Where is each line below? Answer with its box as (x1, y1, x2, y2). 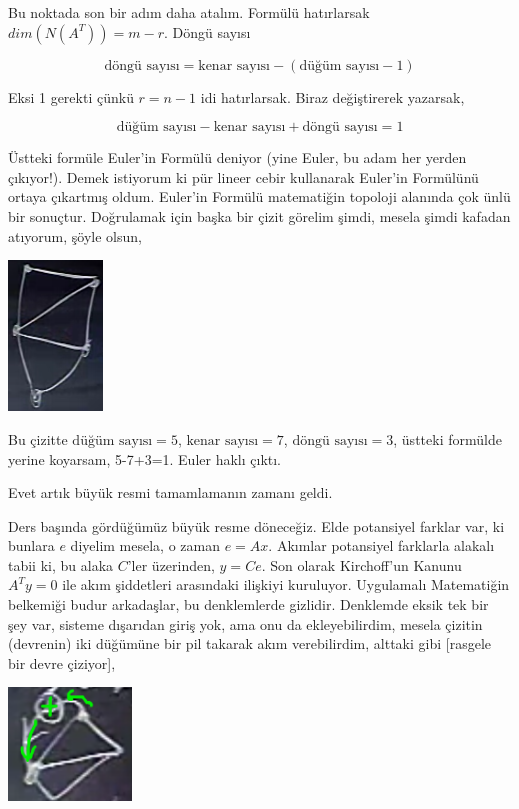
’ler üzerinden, (127, 554, 215, 575)
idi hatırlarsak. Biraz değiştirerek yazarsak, (200, 86, 465, 107)
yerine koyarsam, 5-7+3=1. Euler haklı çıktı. (8, 448, 282, 469)
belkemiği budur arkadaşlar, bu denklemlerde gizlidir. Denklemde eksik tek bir (8, 594, 489, 615)
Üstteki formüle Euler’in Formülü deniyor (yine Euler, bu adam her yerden (8, 147, 467, 168)
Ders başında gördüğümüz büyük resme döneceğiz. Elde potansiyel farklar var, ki (8, 515, 505, 536)
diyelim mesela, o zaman (70, 535, 220, 556)
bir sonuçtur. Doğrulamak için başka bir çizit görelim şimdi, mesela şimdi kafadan (8, 205, 511, 226)
